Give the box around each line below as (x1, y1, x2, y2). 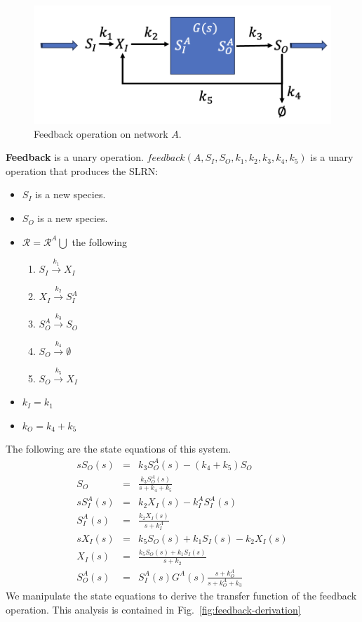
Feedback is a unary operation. (6, 150, 144, 164)
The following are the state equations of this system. (6, 441, 232, 456)
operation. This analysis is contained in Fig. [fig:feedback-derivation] (6, 602, 301, 616)
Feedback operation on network (34, 126, 168, 141)
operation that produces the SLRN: (6, 163, 159, 178)
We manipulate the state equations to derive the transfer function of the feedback (6, 588, 357, 603)
